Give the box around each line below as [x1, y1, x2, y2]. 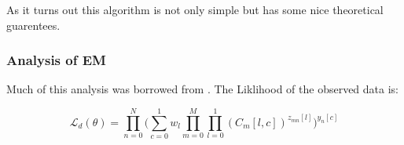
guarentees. [6, 16, 61, 33]
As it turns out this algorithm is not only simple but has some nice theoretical [6, 2, 384, 17]
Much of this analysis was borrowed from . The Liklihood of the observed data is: [6, 81, 398, 97]
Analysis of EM [6, 50, 106, 70]
